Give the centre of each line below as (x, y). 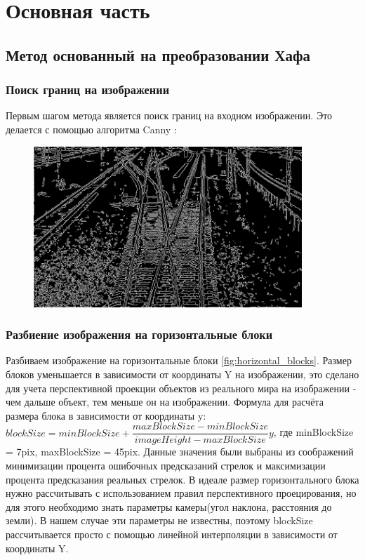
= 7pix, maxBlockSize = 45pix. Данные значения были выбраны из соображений (180, 452)
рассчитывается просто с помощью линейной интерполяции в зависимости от (172, 534)
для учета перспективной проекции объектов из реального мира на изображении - (181, 388)
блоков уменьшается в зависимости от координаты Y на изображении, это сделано (182, 374)
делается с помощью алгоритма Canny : (91, 129)
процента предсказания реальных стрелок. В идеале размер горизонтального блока (182, 479)
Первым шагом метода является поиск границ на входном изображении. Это (169, 115)
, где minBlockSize (313, 432)
